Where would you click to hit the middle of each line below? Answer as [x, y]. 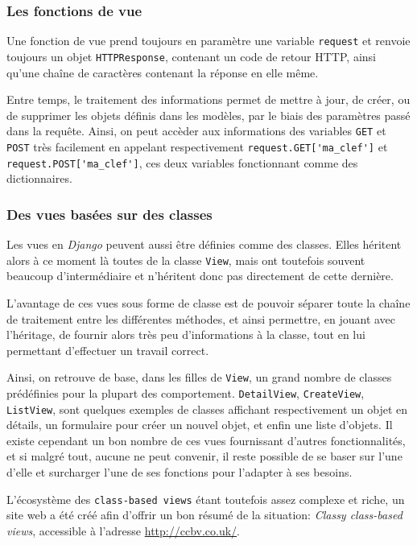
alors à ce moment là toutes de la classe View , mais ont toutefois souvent [186, 260]
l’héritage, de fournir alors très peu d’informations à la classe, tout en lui [186, 334]
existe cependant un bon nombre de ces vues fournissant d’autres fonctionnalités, [206, 440]
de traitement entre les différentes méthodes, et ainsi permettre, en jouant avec [201, 318]
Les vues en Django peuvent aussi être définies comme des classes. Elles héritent [204, 244]
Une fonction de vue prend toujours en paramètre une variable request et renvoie [208, 41]
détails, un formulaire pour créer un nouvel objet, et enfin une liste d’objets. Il [200, 425]
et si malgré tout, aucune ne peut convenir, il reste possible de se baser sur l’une [204, 456]
